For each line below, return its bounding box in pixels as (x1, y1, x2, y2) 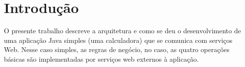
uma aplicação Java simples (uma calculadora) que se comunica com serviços (4, 35, 232, 45)
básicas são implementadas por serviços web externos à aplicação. (4, 54, 199, 64)
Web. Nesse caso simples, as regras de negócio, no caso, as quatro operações (4, 44, 230, 54)
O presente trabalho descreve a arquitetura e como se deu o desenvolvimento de (4, 26, 241, 36)
